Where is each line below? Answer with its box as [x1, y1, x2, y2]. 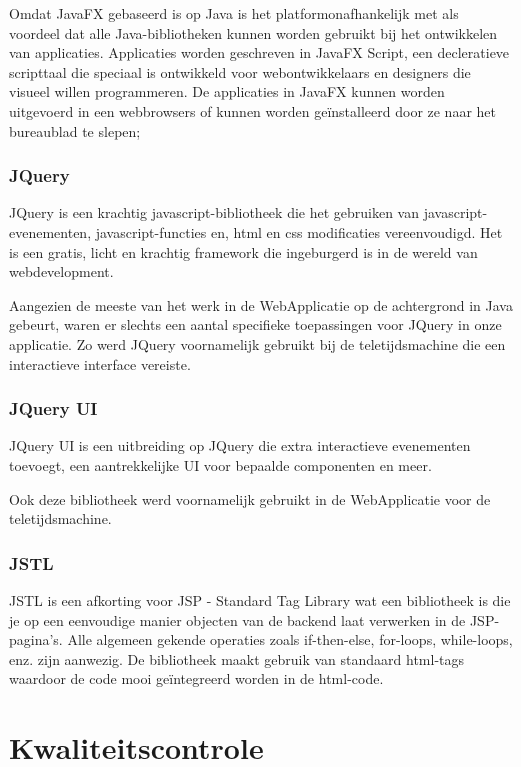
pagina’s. [9, 629, 63, 650]
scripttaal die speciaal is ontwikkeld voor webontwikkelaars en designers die [9, 61, 471, 82]
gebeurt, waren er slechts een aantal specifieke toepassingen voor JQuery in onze [9, 314, 502, 335]
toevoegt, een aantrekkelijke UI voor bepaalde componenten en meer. [9, 454, 432, 475]
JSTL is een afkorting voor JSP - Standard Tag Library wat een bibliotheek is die [9, 589, 511, 610]
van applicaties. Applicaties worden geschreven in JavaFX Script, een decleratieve [9, 42, 510, 63]
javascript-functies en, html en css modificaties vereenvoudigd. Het [95, 221, 503, 242]
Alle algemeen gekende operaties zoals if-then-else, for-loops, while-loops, [67, 629, 513, 650]
